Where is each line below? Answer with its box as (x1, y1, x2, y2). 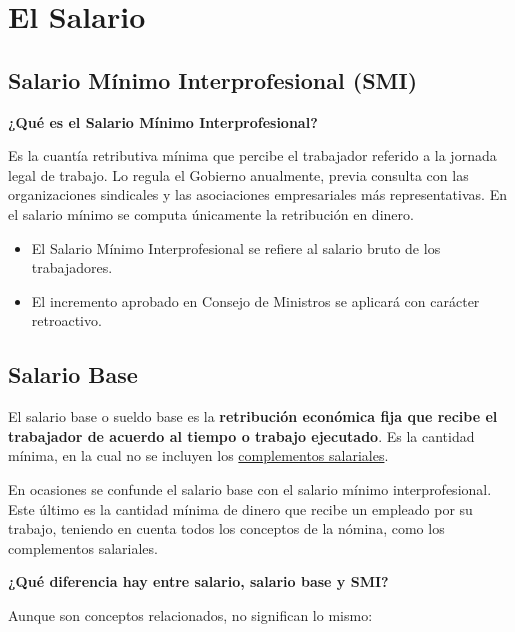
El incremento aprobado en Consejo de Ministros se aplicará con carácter (31, 290, 480, 311)
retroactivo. (31, 310, 102, 331)
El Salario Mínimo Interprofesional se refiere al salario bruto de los (31, 237, 441, 258)
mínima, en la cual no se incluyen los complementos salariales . (8, 445, 389, 466)
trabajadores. (31, 257, 113, 278)
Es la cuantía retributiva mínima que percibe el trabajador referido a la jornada (8, 145, 497, 166)
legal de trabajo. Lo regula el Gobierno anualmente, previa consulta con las (8, 164, 469, 185)
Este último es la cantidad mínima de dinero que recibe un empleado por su (8, 498, 473, 519)
